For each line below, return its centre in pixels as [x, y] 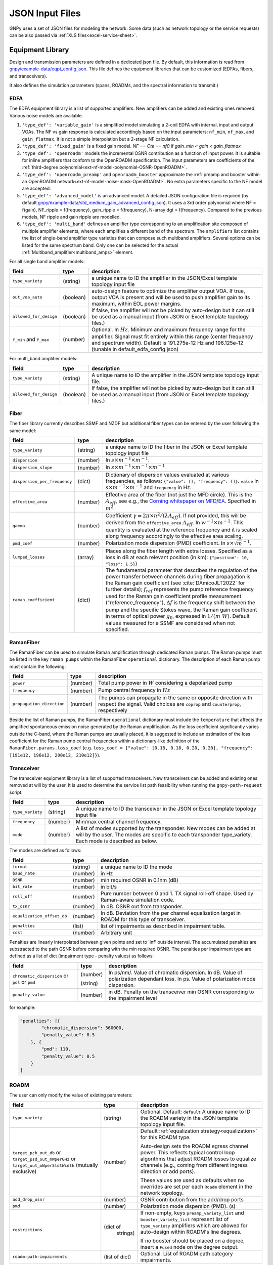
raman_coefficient [34, 600]
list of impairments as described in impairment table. [163, 926]
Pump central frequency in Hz [134, 690]
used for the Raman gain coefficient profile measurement [173, 596]
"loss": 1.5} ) [121, 563]
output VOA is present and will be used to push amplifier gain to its [171, 297]
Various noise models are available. [46, 115]
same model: [23, 431]
